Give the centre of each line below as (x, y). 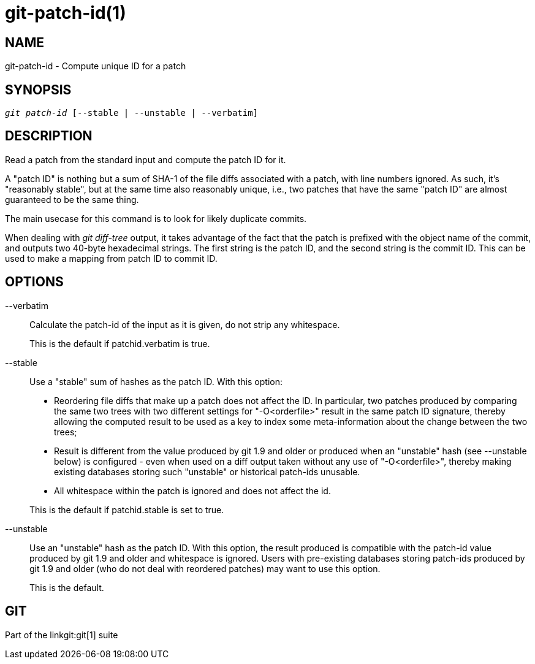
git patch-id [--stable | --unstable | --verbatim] (132, 113)
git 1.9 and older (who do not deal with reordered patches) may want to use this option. (205, 568)
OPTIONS (34, 282)
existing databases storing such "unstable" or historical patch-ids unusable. (207, 471)
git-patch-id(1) (66, 13)
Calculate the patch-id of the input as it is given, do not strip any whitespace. (185, 324)
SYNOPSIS (38, 90)
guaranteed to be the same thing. (72, 199)
